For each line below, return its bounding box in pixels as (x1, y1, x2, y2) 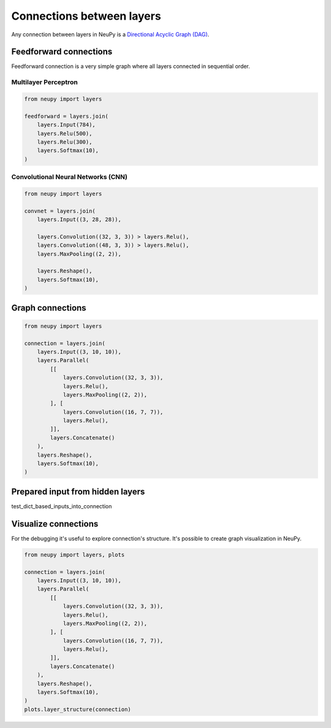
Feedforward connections (11, 47, 113, 57)
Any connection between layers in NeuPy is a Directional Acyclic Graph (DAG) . (11, 31, 210, 38)
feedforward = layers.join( (24, 112, 108, 120)
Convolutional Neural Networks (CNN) (11, 172, 128, 181)
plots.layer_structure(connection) (24, 706, 131, 713)
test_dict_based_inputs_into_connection (11, 502, 112, 509)
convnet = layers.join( (24, 207, 96, 214)
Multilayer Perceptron (11, 78, 78, 87)
